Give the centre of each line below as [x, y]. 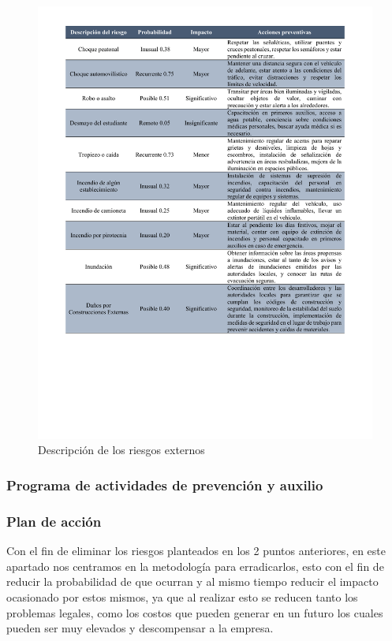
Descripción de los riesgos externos [121, 450]
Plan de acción [54, 521]
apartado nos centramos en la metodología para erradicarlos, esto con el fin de [195, 566]
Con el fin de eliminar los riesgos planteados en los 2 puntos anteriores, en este [196, 551]
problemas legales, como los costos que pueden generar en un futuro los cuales [195, 612]
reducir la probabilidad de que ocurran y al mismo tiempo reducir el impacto [192, 581]
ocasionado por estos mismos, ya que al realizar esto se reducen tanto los [182, 596]
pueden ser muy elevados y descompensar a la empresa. [140, 628]
